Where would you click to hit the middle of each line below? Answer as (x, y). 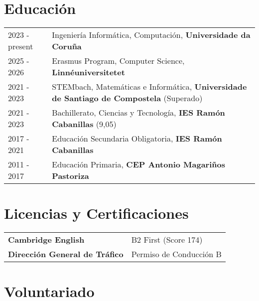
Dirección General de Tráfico (66, 254)
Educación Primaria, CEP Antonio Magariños (139, 164)
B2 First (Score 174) (167, 240)
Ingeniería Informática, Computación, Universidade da (151, 35)
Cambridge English (46, 240)
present (21, 46)
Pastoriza (70, 176)
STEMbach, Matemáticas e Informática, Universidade (149, 87)
